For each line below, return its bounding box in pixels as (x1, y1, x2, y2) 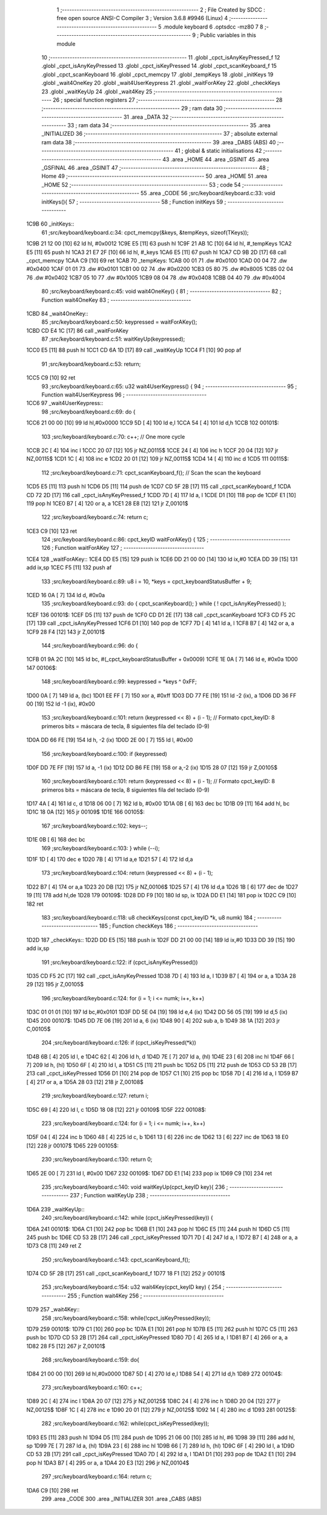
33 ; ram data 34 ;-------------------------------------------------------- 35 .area (67, 122, 271, 129)
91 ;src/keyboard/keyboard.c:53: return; (41, 360, 141, 367)
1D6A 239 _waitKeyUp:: (26, 1205, 85, 1212)
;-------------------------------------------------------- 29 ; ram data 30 (41, 105, 223, 112)
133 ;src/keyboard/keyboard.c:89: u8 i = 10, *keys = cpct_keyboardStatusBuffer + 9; (41, 578, 252, 585)
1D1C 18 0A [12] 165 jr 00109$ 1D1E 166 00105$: (26, 808, 145, 815)
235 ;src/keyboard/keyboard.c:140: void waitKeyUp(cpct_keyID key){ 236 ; (41, 1183, 228, 1191)
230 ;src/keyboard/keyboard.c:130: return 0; (41, 1155, 153, 1163)
